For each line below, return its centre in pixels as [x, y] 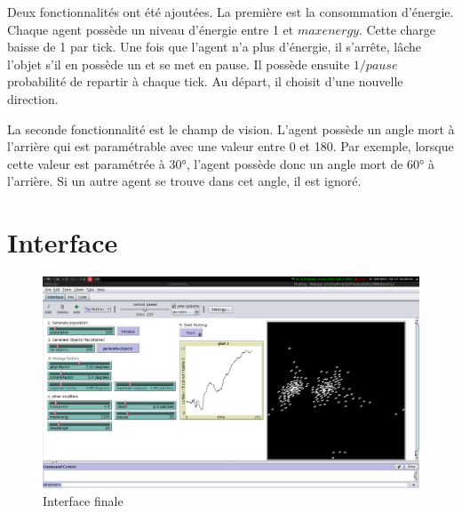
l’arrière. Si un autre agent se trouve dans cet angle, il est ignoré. [184, 181]
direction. [33, 98]
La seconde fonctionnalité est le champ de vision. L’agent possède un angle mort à [231, 128]
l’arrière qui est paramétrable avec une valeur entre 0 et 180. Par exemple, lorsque [231, 146]
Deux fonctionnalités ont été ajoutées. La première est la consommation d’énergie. [231, 12]
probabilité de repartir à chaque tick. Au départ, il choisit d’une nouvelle [205, 81]
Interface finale [83, 500]
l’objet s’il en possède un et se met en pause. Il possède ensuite [179, 64]
